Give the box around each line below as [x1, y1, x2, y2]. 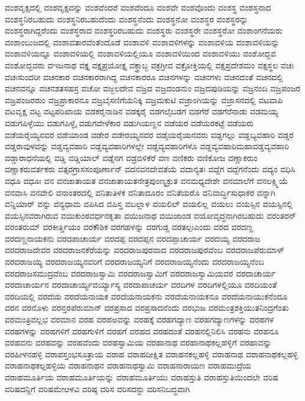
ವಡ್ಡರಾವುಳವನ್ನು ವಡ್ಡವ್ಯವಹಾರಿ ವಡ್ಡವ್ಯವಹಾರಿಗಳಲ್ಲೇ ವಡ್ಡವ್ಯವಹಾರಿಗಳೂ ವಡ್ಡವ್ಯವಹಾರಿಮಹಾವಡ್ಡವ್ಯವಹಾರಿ [5, 140, 289, 152]
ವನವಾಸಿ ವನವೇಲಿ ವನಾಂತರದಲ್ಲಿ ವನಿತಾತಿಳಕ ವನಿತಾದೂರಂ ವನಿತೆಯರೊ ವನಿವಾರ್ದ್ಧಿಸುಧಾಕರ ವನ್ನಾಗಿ [5, 186, 276, 198]
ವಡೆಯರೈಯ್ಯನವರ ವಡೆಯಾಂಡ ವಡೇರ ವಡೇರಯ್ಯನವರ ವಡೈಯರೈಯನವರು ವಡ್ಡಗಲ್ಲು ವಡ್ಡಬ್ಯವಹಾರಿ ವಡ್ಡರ [5, 128, 294, 140]
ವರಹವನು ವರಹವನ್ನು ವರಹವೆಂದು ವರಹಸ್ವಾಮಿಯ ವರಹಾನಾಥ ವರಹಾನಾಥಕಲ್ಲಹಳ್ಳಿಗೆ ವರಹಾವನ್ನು [5, 336, 272, 349]
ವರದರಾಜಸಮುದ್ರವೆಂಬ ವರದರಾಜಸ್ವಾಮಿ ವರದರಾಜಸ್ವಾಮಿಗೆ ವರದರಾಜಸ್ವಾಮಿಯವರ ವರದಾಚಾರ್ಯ [5, 267, 276, 279]
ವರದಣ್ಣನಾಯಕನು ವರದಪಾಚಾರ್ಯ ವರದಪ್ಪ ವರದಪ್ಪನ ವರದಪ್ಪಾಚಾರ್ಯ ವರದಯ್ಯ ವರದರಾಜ [5, 232, 261, 244]
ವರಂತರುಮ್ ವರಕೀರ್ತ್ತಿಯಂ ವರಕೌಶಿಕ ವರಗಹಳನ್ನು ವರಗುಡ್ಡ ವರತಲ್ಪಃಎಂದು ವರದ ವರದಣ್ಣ [5, 221, 254, 233]
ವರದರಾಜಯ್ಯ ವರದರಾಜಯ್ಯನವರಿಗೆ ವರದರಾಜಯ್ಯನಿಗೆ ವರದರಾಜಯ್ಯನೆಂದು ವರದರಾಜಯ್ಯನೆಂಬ [5, 255, 264, 268]
